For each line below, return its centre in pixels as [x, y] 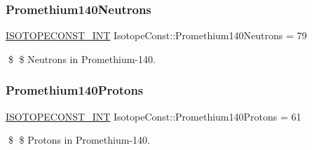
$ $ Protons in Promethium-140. [79, 140]
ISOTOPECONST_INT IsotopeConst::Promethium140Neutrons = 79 [156, 35]
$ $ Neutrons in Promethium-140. [82, 59]
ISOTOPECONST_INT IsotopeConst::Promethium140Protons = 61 [154, 116]
